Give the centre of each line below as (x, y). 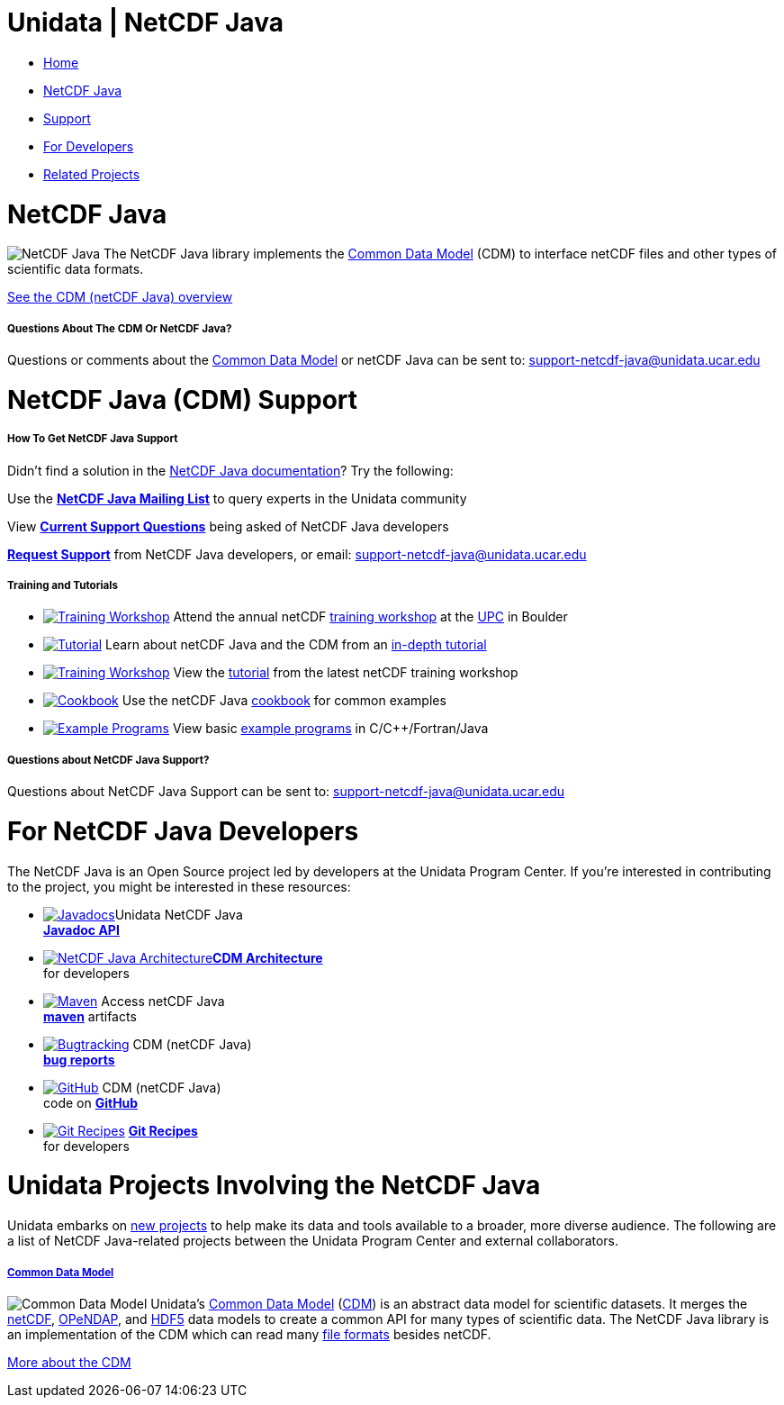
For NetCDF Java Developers (183, 831)
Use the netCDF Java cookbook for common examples (284, 701)
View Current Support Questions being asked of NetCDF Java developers (228, 526)
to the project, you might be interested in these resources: (179, 886)
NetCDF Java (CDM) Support (183, 399)
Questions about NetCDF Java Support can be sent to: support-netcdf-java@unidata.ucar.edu (286, 792)
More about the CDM (69, 1362)
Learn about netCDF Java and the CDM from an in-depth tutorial (296, 645)
